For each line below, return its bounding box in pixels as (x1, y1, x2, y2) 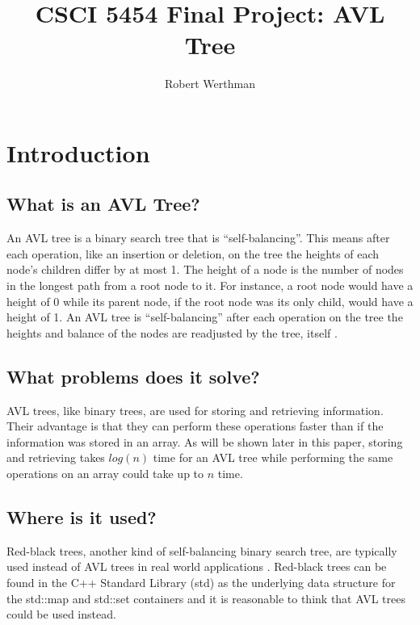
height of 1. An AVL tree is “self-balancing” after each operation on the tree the (6, 308, 403, 325)
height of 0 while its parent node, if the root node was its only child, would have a (6, 292, 414, 309)
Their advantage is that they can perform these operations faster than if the (6, 417, 384, 434)
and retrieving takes (6, 449, 105, 466)
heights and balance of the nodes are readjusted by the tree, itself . (6, 324, 338, 341)
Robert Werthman (165, 75, 255, 92)
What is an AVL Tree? (6, 191, 200, 216)
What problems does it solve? (6, 363, 260, 388)
